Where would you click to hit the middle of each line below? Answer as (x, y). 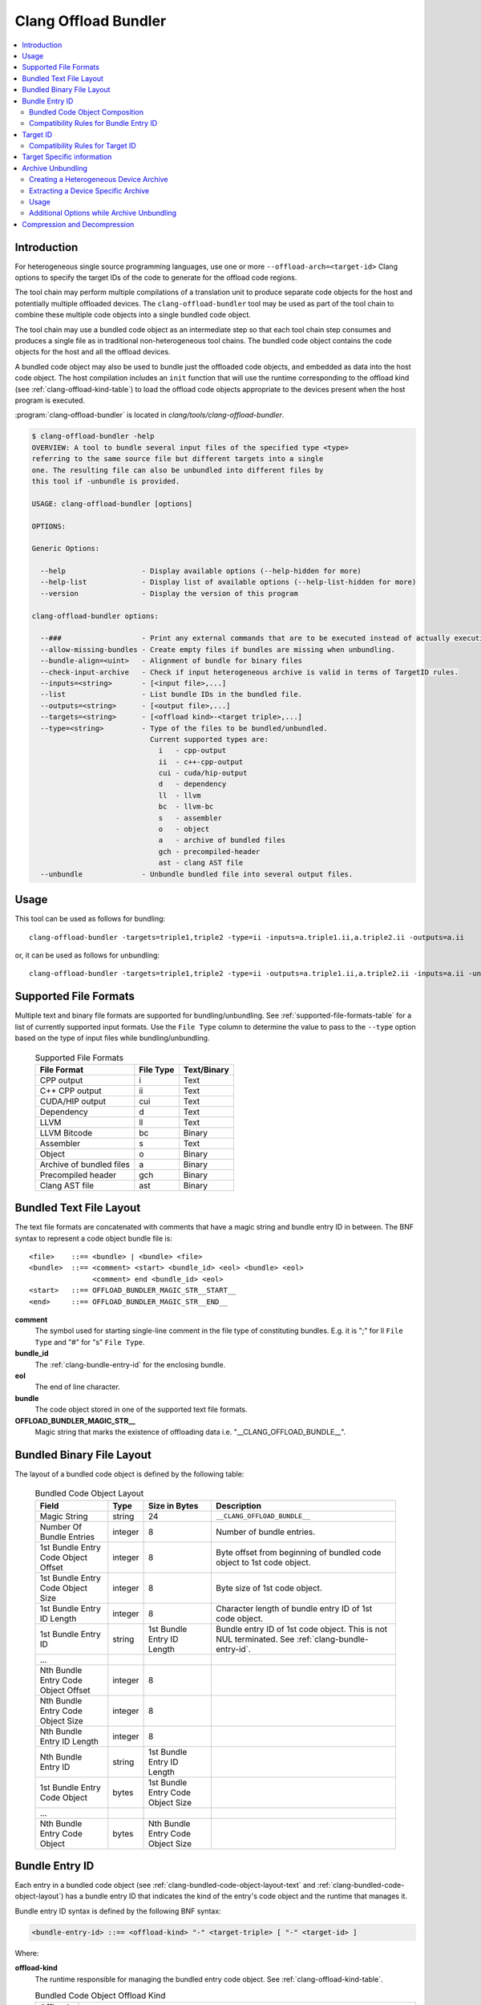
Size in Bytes (174, 1505)
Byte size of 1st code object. (269, 1588)
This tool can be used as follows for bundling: (90, 919)
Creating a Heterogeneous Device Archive (99, 180)
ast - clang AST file (201, 863)
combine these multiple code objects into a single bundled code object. (133, 315)
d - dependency (192, 784)
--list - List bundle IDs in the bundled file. (172, 695)
